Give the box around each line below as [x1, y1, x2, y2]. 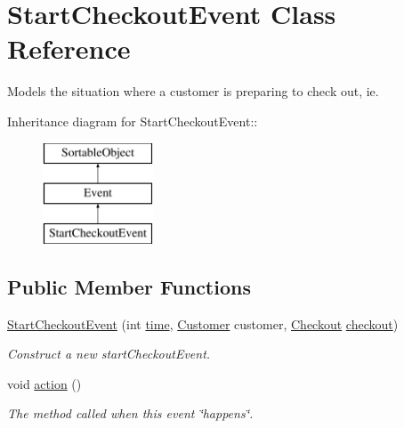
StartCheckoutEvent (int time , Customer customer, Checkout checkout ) [7, 314, 399, 333]
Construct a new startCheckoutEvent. [7, 344, 211, 363]
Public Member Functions [7, 272, 251, 300]
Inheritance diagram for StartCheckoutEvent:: [7, 111, 258, 130]
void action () [7, 374, 82, 392]
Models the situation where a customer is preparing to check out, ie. [7, 82, 379, 101]
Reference [7, 30, 131, 67]
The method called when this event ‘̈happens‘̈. [7, 404, 254, 423]
